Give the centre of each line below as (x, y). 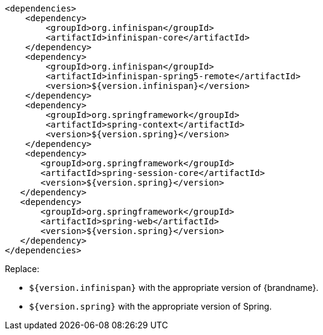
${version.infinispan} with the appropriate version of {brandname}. (174, 288)
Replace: (22, 269)
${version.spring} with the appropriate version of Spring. (151, 306)
